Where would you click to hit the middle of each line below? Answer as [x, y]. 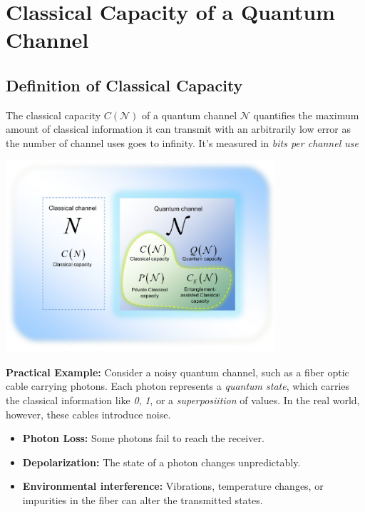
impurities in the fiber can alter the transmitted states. [143, 500]
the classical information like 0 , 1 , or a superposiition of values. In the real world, [183, 400]
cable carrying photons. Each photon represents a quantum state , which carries [178, 386]
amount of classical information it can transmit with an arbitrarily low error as [179, 129]
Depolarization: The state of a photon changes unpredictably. [161, 462]
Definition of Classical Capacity [124, 85]
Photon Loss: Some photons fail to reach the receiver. [143, 438]
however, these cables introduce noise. [88, 414]
